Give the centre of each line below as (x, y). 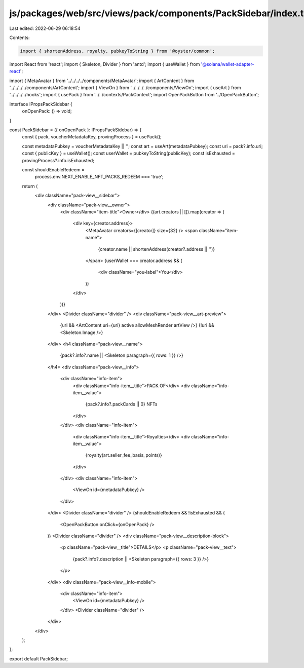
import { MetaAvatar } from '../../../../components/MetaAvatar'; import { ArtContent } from (102, 81)
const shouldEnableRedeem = (53, 169)
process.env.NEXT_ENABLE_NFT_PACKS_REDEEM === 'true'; (99, 177)
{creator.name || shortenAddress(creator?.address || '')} (157, 249)
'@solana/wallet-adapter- (227, 64)
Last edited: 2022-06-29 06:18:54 (45, 28)
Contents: (20, 38)
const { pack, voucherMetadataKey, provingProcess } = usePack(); (92, 137)
